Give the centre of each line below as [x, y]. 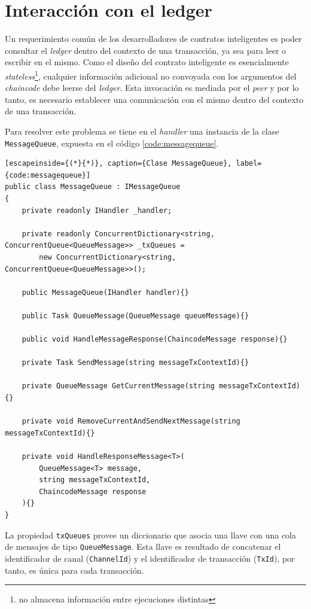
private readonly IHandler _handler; [97, 210]
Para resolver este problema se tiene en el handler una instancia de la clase [142, 131]
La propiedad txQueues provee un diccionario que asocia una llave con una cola [151, 535]
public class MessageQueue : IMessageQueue [93, 187]
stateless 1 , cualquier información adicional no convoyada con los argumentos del [151, 75]
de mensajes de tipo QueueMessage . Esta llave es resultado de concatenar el [143, 546]
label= [249, 164]
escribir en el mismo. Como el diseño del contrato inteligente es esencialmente [147, 62]
